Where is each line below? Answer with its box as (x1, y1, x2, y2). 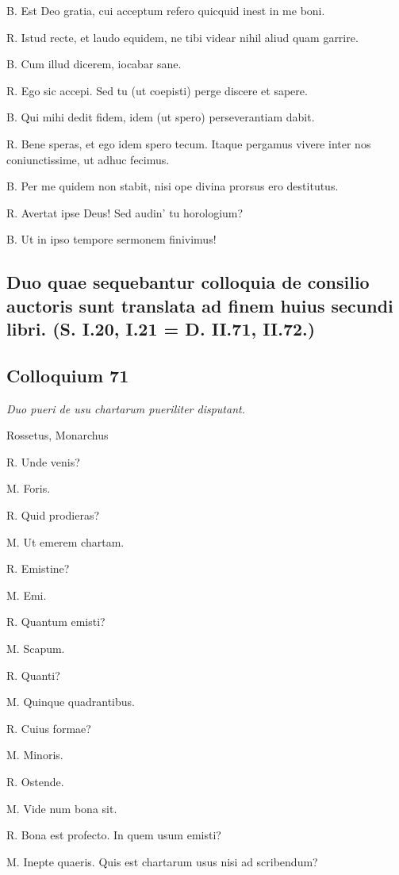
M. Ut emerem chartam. (6, 533, 125, 550)
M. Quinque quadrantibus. (6, 693, 135, 710)
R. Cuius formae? (6, 720, 91, 736)
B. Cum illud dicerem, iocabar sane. (6, 56, 182, 72)
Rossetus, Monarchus (6, 427, 109, 443)
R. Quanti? (6, 666, 60, 683)
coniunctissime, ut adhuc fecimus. (6, 151, 170, 167)
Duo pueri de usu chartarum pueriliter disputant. (6, 400, 245, 416)
